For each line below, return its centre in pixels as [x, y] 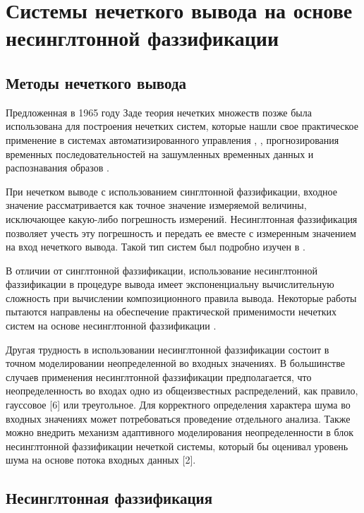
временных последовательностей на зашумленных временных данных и [160, 153]
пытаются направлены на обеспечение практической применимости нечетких [171, 312]
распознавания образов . [57, 168]
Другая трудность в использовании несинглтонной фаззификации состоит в [168, 349]
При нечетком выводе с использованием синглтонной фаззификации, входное [171, 191]
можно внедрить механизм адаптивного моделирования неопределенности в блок [180, 432]
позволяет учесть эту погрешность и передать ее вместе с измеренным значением [181, 233]
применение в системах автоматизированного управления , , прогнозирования [172, 139]
